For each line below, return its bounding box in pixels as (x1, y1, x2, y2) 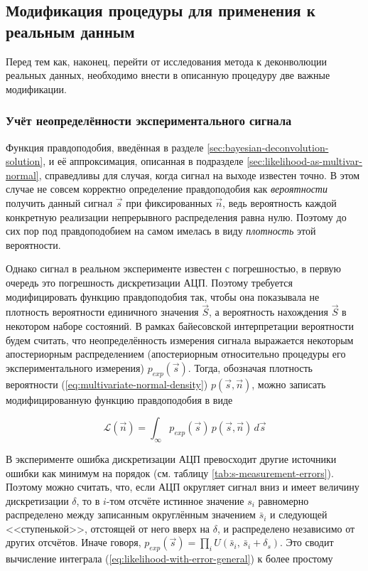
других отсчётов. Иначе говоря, (6, 535, 141, 550)
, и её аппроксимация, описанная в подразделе (43, 154, 244, 169)
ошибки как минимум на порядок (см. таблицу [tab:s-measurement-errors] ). (6, 465, 334, 480)
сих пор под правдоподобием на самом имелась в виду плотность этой (6, 223, 316, 238)
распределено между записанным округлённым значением (6, 507, 256, 522)
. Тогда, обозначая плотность (188, 360, 313, 375)
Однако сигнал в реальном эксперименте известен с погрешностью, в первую (6, 261, 342, 276)
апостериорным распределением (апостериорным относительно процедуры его (6, 346, 346, 361)
